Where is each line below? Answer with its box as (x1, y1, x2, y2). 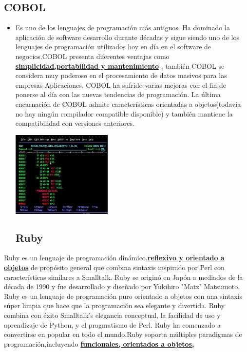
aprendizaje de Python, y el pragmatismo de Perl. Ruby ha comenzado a (4, 319, 221, 330)
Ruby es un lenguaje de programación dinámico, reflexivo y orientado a (4, 253, 225, 263)
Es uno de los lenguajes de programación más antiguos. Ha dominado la (15, 22, 230, 33)
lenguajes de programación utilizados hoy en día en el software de (15, 41, 211, 52)
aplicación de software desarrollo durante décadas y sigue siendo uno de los (15, 32, 239, 42)
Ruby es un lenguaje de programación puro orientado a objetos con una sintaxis (4, 291, 243, 301)
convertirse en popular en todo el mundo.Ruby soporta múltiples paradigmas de (4, 329, 242, 339)
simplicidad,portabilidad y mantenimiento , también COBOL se (15, 60, 225, 71)
